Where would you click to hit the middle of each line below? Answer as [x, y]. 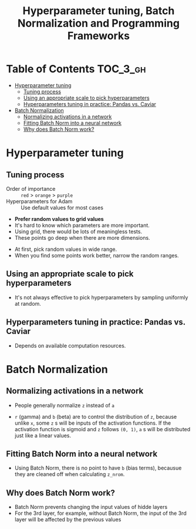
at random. [28, 303]
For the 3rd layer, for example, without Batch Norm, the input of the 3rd [100, 513]
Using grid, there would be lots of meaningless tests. [78, 232]
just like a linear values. [43, 435]
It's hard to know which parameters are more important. [82, 225]
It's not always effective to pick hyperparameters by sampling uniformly [101, 297]
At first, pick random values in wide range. [66, 249]
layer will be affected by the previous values [68, 520]
